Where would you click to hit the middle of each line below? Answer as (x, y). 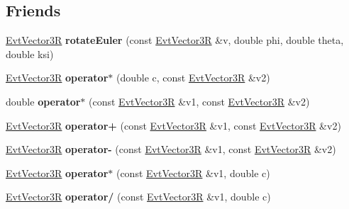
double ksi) (30, 53)
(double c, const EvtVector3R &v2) (193, 78)
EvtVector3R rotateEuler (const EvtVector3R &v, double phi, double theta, (175, 40)
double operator (43, 101)
